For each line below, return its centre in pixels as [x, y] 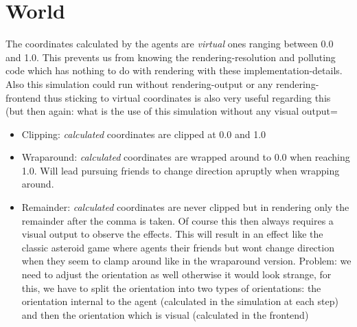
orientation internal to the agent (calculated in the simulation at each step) [180, 301]
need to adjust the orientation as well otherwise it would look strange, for [176, 274]
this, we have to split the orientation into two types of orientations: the [171, 287]
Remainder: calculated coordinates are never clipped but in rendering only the [185, 207]
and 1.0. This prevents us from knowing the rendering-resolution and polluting [171, 57]
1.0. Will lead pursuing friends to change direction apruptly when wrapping [181, 170]
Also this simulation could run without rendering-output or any [139, 83]
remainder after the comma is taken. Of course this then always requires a [177, 220]
